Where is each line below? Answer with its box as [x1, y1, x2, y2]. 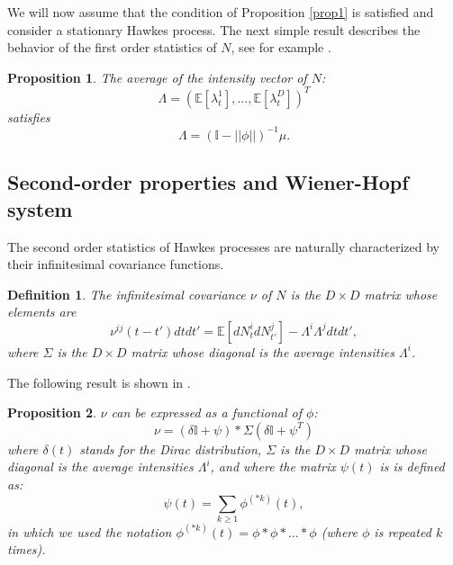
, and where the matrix [210, 457, 336, 476]
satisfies [7, 107, 50, 126]
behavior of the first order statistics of [7, 38, 217, 57]
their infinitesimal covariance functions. [7, 255, 224, 274]
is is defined [379, 457, 445, 476]
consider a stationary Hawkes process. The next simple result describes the [7, 20, 421, 39]
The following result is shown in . [7, 372, 191, 391]
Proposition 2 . [7, 403, 96, 422]
